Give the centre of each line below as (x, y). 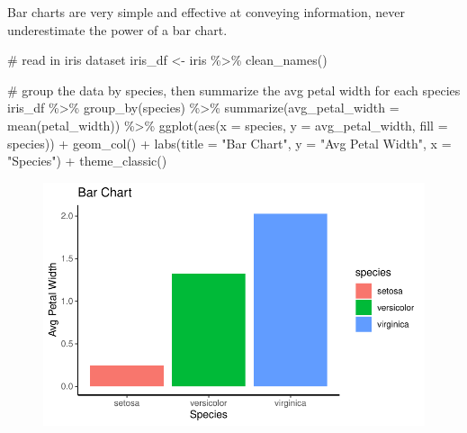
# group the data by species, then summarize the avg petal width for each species (234, 90)
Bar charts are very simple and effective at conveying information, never (206, 12)
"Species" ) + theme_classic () (87, 161)
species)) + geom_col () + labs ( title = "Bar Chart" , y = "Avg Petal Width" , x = (229, 143)
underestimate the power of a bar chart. (117, 29)
